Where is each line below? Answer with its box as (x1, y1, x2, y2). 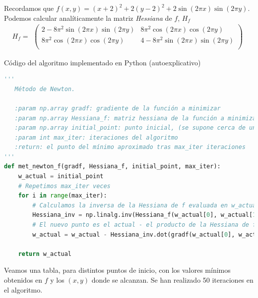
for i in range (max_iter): (18, 192, 107, 199)
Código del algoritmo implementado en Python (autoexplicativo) (4, 57, 201, 67)
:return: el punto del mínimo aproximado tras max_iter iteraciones (14, 144, 246, 151)
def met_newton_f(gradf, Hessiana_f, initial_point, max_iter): (4, 163, 221, 170)
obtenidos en (4, 275, 43, 285)
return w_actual (18, 250, 72, 257)
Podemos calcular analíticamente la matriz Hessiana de (4, 12, 172, 23)
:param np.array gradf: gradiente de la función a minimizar (14, 104, 221, 112)
